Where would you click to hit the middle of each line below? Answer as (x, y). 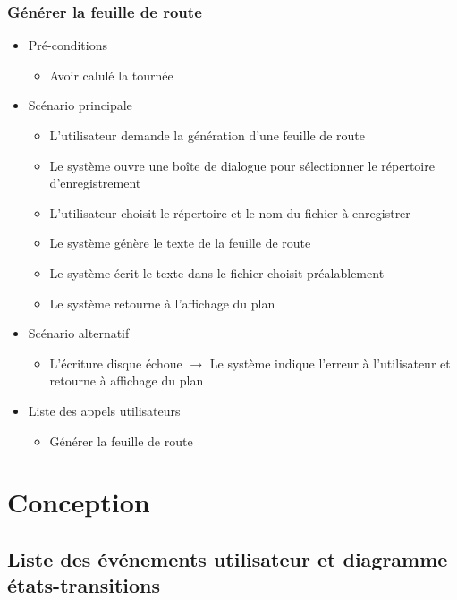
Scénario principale (80, 105)
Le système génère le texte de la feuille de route (180, 243)
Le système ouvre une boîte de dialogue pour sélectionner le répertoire (242, 165)
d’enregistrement (95, 183)
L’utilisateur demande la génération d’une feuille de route (207, 135)
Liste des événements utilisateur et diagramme (228, 558)
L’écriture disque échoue (116, 363)
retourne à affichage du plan (127, 380)
